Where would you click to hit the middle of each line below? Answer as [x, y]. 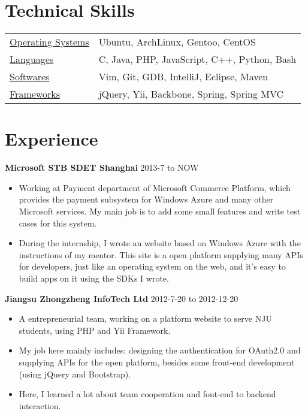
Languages [32, 59]
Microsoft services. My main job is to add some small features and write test [160, 211]
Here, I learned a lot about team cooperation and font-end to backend [147, 394]
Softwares [30, 77]
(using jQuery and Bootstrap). [75, 374]
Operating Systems [49, 42]
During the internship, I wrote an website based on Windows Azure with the [160, 243]
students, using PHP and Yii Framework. [95, 330]
